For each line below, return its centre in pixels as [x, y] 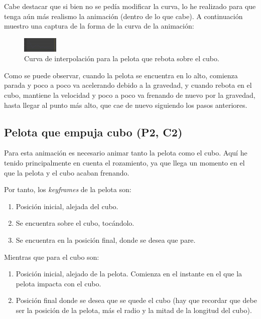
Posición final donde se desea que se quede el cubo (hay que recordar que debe [136, 300]
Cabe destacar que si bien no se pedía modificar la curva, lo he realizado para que [130, 6]
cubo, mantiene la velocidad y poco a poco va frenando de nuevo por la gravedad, [130, 95]
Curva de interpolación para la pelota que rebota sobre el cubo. [122, 58]
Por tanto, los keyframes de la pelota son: [68, 189]
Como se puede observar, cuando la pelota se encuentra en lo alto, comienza [121, 75]
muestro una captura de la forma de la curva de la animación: [99, 26]
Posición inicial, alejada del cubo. [67, 206]
